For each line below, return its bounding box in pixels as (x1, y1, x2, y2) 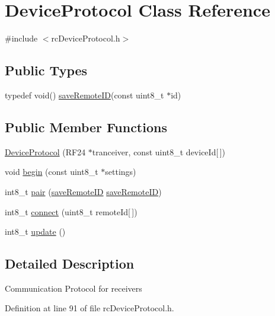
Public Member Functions (5, 117, 167, 136)
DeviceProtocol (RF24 (5, 145, 86, 158)
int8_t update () (5, 225, 66, 238)
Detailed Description (5, 254, 135, 273)
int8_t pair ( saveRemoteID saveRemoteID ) (5, 185, 162, 197)
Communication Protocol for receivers (5, 282, 142, 294)
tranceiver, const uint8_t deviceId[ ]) (92, 145, 225, 158)
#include (5, 32, 38, 44)
